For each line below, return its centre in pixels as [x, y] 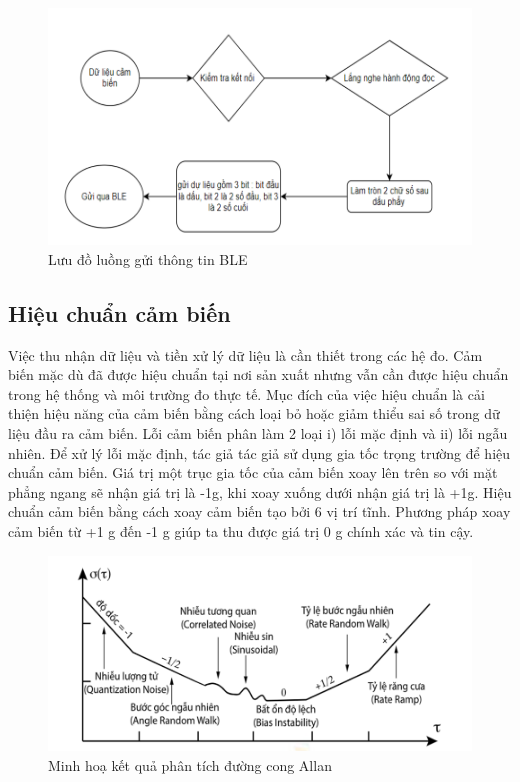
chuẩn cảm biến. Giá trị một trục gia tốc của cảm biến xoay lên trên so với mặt [253, 472]
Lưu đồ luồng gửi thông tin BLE [148, 258]
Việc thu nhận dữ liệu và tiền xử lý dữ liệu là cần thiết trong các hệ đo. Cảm [245, 354]
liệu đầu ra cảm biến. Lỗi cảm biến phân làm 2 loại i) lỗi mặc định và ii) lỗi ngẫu [258, 433]
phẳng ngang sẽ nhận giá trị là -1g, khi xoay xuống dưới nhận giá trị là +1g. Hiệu [260, 491]
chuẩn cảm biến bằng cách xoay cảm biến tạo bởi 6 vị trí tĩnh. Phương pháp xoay [259, 511]
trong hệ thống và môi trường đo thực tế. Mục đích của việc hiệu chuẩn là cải [246, 393]
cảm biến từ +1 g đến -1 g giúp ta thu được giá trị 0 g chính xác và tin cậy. [241, 531]
